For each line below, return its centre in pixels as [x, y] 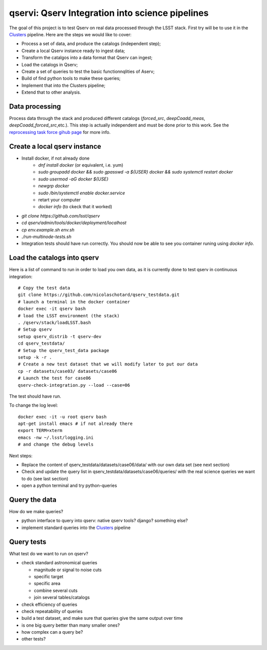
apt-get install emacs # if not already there [75, 424]
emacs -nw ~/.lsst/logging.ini [56, 437]
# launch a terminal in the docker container [74, 302]
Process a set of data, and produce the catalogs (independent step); [91, 44]
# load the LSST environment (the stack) [69, 316]
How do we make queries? [36, 512]
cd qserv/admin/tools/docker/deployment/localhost [74, 223]
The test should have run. [35, 396]
